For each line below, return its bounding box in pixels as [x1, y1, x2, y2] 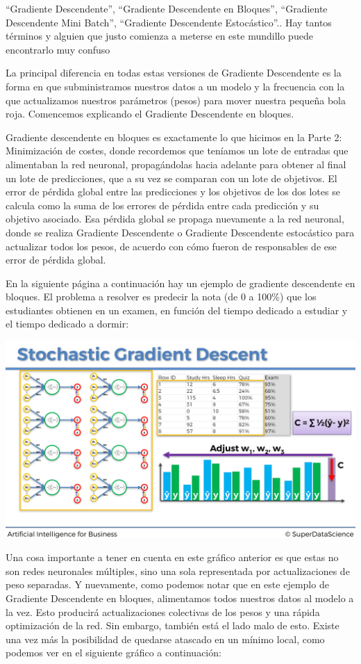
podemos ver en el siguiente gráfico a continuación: [6, 645, 221, 660]
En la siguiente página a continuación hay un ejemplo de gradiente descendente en [6, 275, 355, 290]
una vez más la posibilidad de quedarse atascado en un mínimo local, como [6, 631, 325, 646]
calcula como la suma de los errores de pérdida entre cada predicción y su [6, 197, 319, 212]
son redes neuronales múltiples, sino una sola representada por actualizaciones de [6, 563, 350, 578]
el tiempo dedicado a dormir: [6, 316, 129, 331]
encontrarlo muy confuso [6, 42, 110, 56]
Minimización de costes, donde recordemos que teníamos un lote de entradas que [6, 143, 349, 158]
